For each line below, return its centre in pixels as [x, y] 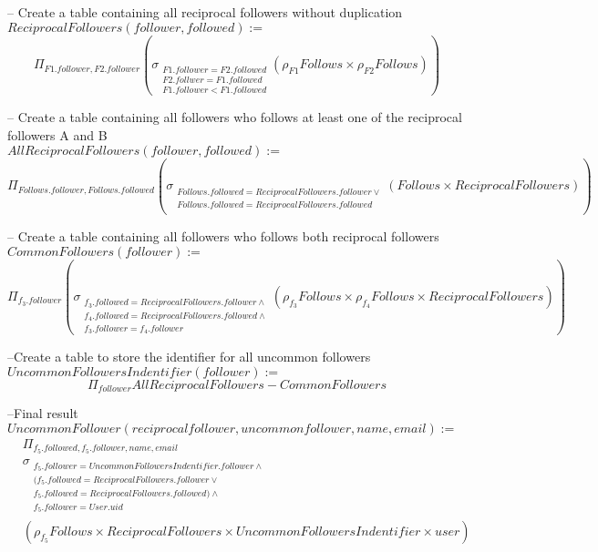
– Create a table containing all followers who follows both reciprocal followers [223, 236]
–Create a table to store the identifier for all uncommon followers [189, 357]
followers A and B [57, 134]
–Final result [43, 413]
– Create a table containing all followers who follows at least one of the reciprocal [235, 117]
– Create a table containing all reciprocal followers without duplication [205, 12]
